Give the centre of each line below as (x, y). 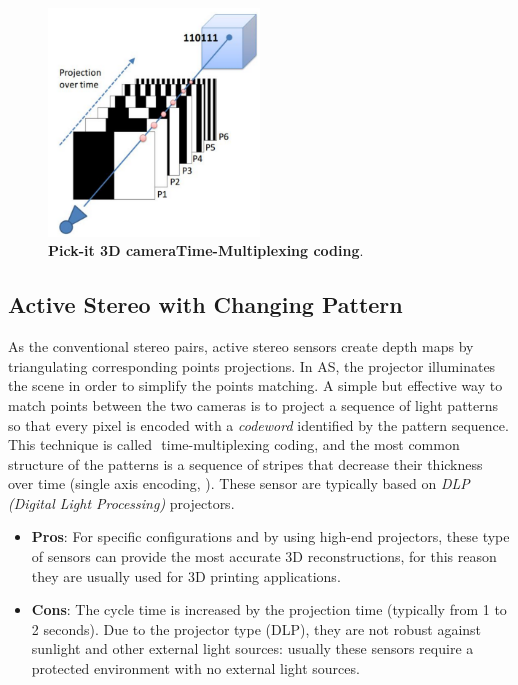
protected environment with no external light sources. (195, 668)
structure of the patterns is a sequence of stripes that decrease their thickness (245, 463)
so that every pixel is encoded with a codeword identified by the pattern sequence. (258, 424)
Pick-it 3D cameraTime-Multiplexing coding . (206, 250)
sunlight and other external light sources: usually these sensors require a (252, 648)
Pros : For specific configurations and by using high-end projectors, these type (270, 536)
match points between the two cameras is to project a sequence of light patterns (253, 404)
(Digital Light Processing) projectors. (121, 502)
